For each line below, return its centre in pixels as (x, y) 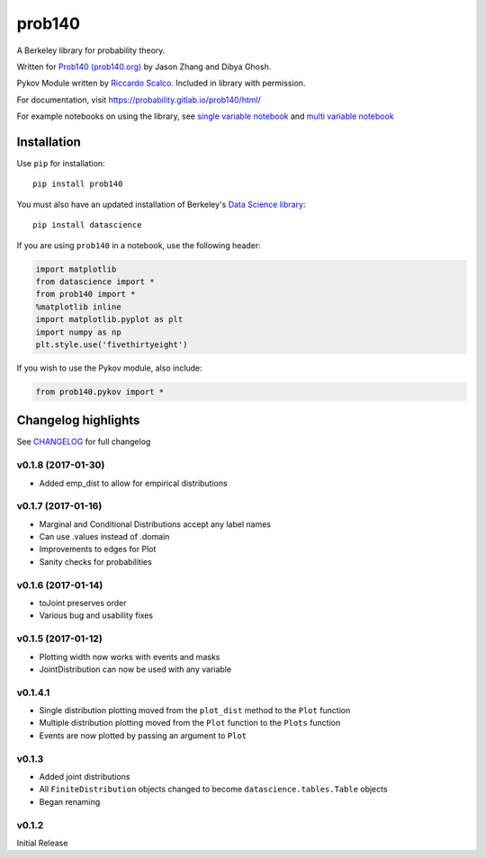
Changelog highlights (78, 420)
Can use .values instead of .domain (104, 537)
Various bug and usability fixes (96, 615)
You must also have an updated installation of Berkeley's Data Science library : (161, 204)
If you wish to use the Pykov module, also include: (109, 368)
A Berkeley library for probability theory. (91, 50)
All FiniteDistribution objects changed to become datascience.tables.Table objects (213, 789)
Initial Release (42, 843)
